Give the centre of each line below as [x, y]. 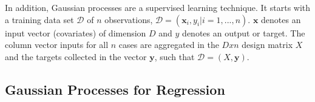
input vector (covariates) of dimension [76, 32]
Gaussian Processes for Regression [115, 89]
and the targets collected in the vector [76, 56]
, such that [174, 56]
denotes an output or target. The [244, 32]
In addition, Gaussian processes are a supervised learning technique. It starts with [158, 7]
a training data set [39, 19]
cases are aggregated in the [169, 45]
